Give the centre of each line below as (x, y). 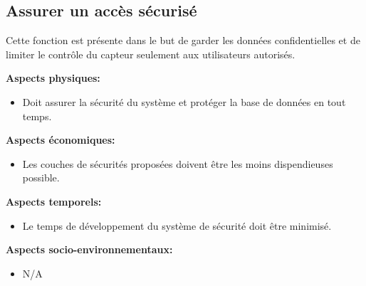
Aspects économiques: (61, 140)
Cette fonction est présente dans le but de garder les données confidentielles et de (183, 40)
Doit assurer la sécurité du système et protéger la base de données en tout (184, 101)
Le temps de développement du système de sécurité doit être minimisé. (177, 225)
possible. (41, 178)
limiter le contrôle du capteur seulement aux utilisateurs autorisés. (151, 54)
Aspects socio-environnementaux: (89, 249)
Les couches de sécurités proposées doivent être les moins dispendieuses (178, 163)
